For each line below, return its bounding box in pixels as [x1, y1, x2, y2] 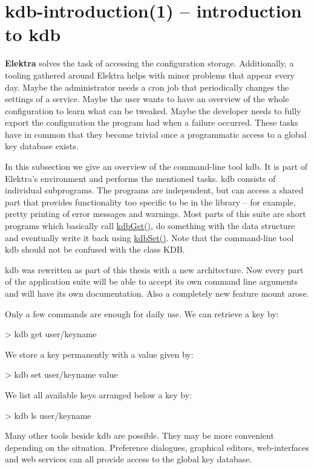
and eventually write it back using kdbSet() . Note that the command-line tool [5, 231, 294, 244]
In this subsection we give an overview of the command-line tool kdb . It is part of [5, 160, 308, 173]
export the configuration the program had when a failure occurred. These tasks [5, 116, 298, 129]
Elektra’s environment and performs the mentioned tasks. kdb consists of [5, 172, 276, 184]
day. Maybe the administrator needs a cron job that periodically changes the [5, 80, 289, 93]
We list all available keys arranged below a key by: [5, 388, 192, 401]
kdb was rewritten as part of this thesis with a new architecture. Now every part [5, 263, 304, 276]
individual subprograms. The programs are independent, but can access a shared [5, 184, 304, 196]
